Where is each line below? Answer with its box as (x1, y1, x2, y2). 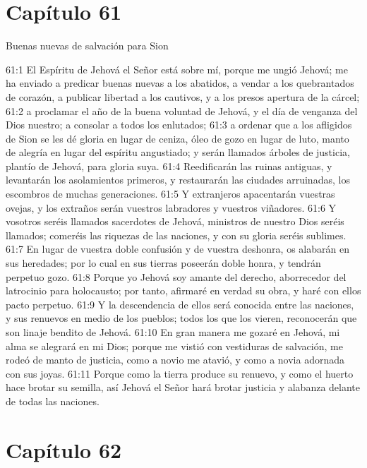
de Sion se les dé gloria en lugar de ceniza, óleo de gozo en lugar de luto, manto (6, 131, 349, 145)
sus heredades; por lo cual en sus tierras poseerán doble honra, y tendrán (6, 256, 321, 270)
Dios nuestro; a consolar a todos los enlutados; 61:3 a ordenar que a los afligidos (6, 117, 352, 132)
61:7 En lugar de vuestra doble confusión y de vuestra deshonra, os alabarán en (6, 241, 349, 256)
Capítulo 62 (6, 435, 122, 464)
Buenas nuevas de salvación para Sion (6, 38, 169, 53)
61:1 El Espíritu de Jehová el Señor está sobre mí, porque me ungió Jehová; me (6, 61, 348, 76)
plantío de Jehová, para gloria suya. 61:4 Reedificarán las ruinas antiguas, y (6, 158, 332, 173)
